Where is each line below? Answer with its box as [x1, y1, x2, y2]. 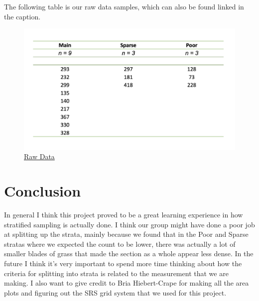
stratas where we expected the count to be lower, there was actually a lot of [4, 238, 236, 249]
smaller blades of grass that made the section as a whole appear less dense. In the [4, 248, 254, 259]
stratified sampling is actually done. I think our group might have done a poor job [4, 219, 255, 229]
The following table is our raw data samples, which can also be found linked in [4, 1, 244, 11]
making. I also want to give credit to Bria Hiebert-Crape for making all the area [4, 278, 249, 288]
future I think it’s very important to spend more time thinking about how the [4, 258, 242, 268]
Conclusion [4, 181, 81, 201]
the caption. [4, 11, 41, 21]
